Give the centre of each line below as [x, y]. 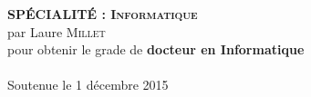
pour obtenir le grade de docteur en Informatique [156, 49]
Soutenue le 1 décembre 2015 [88, 85]
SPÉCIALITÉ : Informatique [103, 14]
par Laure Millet [57, 31]
